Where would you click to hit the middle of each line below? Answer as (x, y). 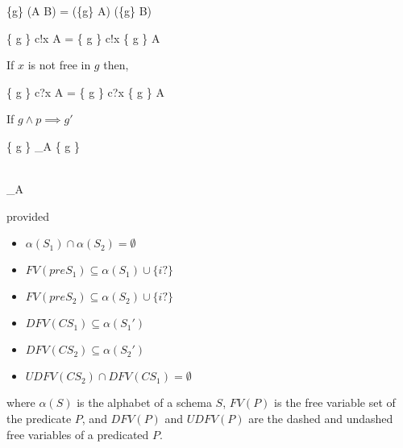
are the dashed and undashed (321, 418)
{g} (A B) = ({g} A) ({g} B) (79, 10)
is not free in (59, 65)
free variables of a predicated (78, 434)
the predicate (39, 418)
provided (28, 216)
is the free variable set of (335, 402)
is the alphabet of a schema (144, 402)
